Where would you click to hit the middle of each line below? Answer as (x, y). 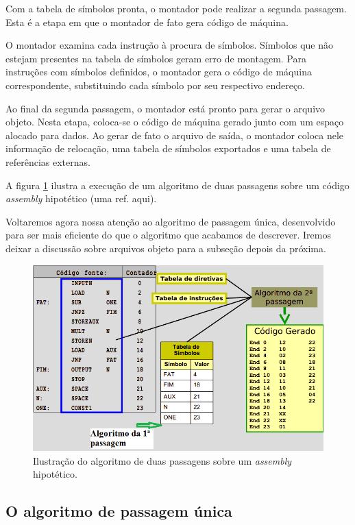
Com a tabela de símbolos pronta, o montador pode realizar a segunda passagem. (176, 8)
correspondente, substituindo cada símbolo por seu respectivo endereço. (155, 85)
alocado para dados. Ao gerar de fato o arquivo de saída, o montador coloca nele (175, 135)
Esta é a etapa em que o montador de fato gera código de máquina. (147, 22)
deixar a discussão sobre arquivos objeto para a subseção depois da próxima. (166, 248)
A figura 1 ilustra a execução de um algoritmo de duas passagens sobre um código (177, 185)
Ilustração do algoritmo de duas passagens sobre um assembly (162, 460)
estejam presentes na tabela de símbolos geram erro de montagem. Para (156, 58)
